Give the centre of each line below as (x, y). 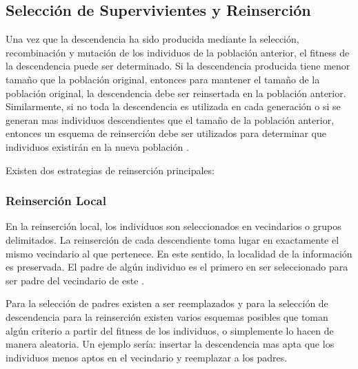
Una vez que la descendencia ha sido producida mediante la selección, (152, 39)
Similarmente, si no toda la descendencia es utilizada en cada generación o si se (173, 106)
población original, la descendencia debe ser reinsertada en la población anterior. (176, 93)
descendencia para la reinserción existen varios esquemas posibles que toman (167, 316)
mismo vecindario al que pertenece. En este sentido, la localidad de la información (179, 253)
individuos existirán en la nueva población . (97, 146)
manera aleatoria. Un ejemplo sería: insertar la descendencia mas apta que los (170, 344)
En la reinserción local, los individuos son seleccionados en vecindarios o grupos (173, 226)
